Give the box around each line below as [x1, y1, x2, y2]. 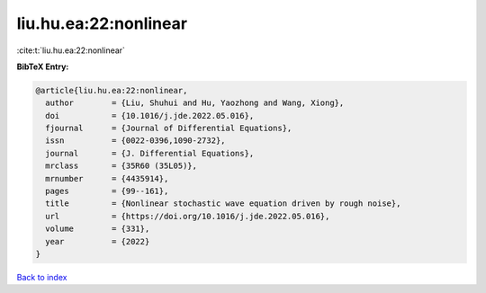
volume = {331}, [45, 224, 150, 234]
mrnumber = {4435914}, [45, 173, 169, 183]
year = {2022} [45, 236, 150, 246]
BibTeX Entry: [16, 61, 69, 72]
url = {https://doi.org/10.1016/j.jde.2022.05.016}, [45, 211, 330, 221]
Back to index [16, 271, 67, 282]
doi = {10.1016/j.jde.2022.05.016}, [45, 111, 255, 120]
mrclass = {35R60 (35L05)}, [45, 161, 198, 171]
